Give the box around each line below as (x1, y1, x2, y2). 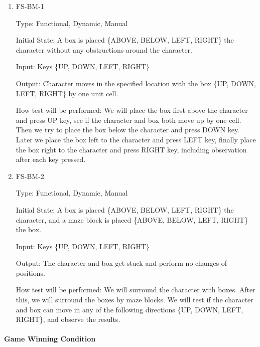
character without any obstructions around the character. (16, 44, 192, 55)
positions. (16, 267, 45, 278)
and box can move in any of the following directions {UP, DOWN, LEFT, (16, 304, 243, 314)
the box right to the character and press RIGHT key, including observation (16, 144, 247, 154)
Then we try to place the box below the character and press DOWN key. (16, 124, 240, 135)
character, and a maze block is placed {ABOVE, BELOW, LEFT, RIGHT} (16, 214, 248, 225)
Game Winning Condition (4, 333, 96, 344)
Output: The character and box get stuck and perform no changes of (16, 258, 227, 268)
